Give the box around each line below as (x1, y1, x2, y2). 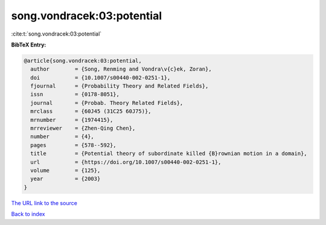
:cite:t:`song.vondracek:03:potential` (11, 30, 102, 37)
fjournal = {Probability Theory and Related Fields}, (30, 83, 209, 90)
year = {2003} (30, 176, 101, 182)
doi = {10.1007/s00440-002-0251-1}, (30, 74, 171, 81)
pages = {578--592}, (30, 142, 117, 148)
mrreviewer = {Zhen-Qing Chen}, (30, 125, 136, 132)
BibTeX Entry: (11, 41, 46, 48)
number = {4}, (30, 133, 95, 140)
